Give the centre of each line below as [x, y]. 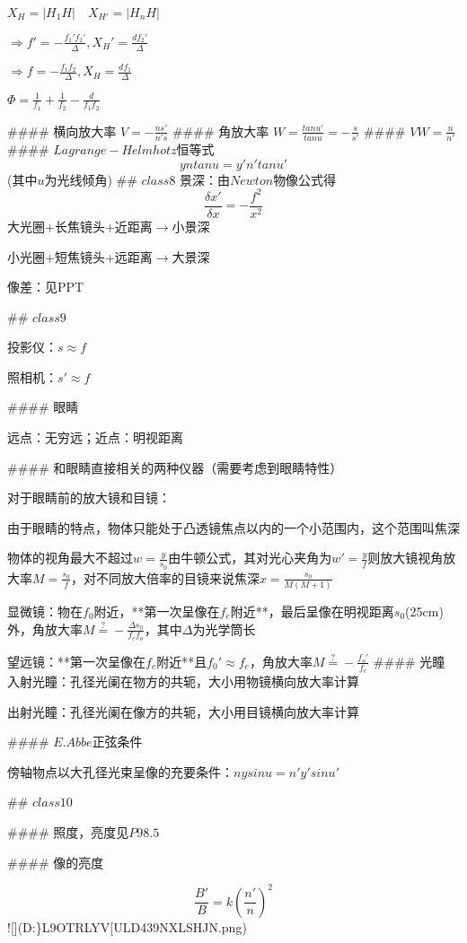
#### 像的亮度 [56, 862]
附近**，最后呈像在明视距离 [312, 611]
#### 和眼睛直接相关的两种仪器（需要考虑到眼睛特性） [175, 467]
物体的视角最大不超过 [70, 558]
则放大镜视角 [405, 558]
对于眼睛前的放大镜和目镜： [89, 498]
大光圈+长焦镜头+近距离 [80, 226]
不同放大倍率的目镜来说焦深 [177, 577]
